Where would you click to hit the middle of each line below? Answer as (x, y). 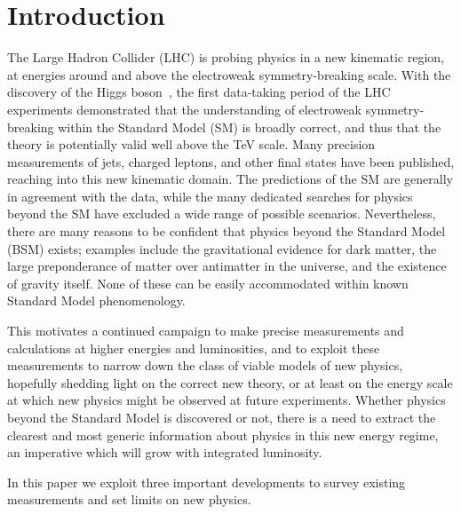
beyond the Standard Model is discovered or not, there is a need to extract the (222, 417)
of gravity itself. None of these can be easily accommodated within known (208, 283)
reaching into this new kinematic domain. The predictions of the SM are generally (230, 179)
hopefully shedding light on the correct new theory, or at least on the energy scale (230, 382)
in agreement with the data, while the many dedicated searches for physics (210, 196)
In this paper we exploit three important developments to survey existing (207, 482)
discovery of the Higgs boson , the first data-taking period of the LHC (199, 92)
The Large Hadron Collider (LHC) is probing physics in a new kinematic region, (226, 57)
